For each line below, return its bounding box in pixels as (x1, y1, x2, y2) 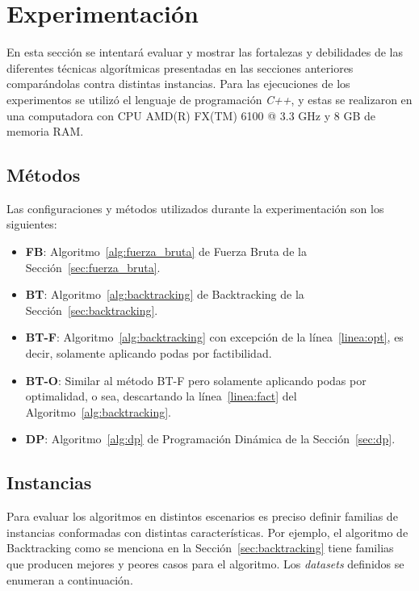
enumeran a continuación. (6, 571, 133, 588)
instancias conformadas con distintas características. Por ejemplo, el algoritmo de (6, 523, 409, 540)
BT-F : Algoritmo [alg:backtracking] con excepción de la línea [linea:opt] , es (25, 329, 404, 346)
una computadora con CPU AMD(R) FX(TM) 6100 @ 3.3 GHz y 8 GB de (6, 107, 375, 124)
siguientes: (6, 216, 57, 233)
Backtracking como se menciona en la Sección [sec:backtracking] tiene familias (6, 539, 394, 556)
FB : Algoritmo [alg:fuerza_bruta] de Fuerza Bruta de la (25, 243, 307, 260)
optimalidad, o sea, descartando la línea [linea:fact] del (25, 388, 297, 404)
